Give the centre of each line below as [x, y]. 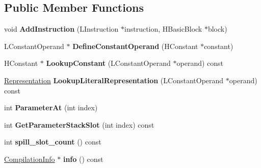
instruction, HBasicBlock [163, 29]
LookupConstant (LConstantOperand [108, 63]
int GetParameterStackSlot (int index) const [79, 124]
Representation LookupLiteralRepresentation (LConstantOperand [114, 80]
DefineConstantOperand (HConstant [135, 46]
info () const [83, 159]
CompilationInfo [30, 159]
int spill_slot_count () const [53, 142]
